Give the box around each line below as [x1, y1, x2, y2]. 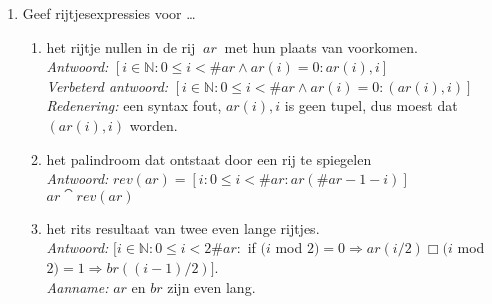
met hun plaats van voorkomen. [224, 36, 418, 57]
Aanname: [46, 276, 109, 297]
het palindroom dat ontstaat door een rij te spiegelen [46, 148, 372, 169]
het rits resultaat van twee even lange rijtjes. [46, 217, 320, 238]
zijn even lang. [167, 276, 256, 297]
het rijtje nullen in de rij [46, 36, 196, 57]
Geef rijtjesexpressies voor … [22, 3, 196, 23]
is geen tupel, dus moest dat [284, 95, 458, 116]
